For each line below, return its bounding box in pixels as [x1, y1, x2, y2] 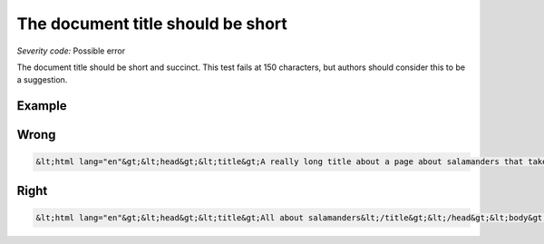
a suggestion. [16, 74, 68, 85]
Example [16, 98, 67, 113]
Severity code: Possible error [16, 45, 126, 56]
